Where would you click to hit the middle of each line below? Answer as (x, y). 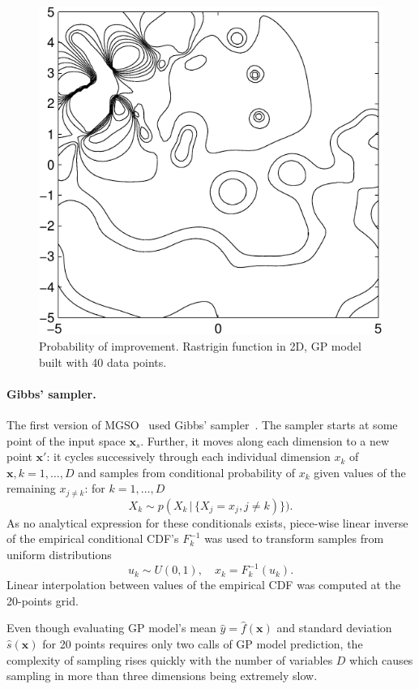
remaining (31, 488)
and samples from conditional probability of (186, 472)
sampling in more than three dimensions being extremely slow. (162, 676)
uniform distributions (59, 555)
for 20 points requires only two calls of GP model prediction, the (203, 643)
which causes (381, 659)
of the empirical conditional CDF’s (93, 538)
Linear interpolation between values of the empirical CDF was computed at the (204, 585)
